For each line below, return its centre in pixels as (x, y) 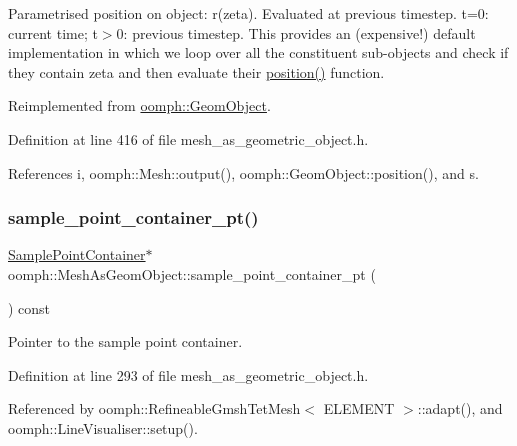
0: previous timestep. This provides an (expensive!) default (296, 32)
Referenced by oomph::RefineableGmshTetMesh (154, 408)
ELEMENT (359, 408)
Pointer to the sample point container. (125, 341)
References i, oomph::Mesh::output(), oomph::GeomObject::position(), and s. (243, 172)
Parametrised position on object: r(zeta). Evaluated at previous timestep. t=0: (248, 13)
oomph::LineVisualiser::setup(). (103, 427)
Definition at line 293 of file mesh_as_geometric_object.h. (188, 374)
